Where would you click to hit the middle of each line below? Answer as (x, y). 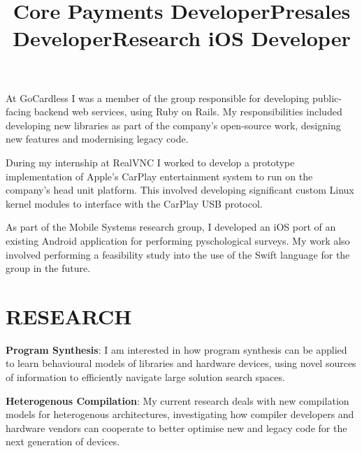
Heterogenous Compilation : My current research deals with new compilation (178, 400)
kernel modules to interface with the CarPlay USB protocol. (134, 203)
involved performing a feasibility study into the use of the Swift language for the (178, 254)
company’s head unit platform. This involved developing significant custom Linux (180, 190)
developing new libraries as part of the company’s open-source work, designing (173, 125)
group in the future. (48, 268)
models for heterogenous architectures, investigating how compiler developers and (180, 414)
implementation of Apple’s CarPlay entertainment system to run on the (159, 176)
